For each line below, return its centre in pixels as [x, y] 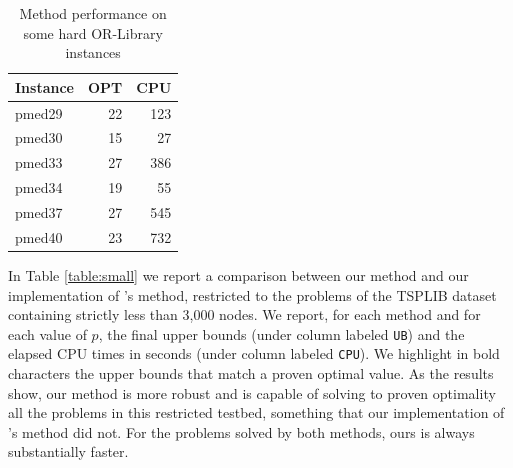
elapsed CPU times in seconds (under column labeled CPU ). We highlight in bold [254, 353]
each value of [47, 333]
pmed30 [39, 137]
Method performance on [93, 13]
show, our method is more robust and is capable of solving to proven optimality [252, 392]
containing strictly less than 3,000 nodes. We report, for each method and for [244, 314]
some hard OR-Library [93, 32]
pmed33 [39, 162]
